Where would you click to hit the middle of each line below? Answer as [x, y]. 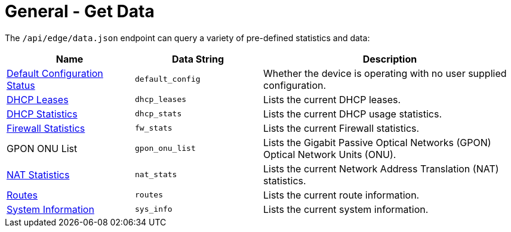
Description [390, 59]
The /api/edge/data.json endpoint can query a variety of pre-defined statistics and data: [187, 38]
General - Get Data [80, 11]
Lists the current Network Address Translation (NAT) [381, 168]
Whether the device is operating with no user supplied [385, 73]
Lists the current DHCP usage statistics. [353, 114]
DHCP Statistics [42, 114]
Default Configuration [55, 73]
